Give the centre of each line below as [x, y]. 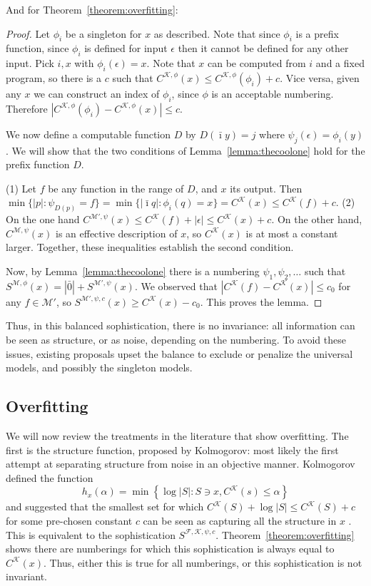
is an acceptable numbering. [273, 93]
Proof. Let [28, 33]
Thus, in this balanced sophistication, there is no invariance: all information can [181, 325]
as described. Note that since [217, 33]
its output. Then [266, 188]
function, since [37, 48]
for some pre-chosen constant [69, 520]
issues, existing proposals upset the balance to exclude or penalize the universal [179, 353]
